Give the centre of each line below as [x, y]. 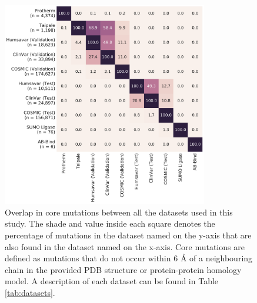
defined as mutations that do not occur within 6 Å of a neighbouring [129, 258]
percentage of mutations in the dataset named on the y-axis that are [128, 235]
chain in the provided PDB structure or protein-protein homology [123, 269]
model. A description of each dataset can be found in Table [112, 281]
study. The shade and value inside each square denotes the [110, 223]
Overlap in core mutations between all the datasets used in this [119, 212]
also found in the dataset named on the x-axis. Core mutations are [125, 246]
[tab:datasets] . [30, 292]
